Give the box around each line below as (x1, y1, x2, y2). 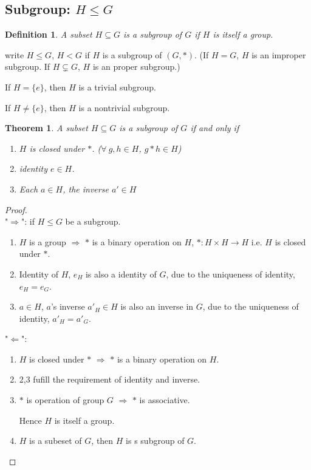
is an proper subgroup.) (92, 60, 180, 73)
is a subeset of (29, 434, 82, 447)
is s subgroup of (126, 434, 185, 447)
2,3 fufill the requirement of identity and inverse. (19, 373, 200, 386)
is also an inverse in (120, 300, 194, 313)
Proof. (5, 203, 27, 216)
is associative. (139, 393, 190, 406)
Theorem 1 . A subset (5, 121, 88, 134)
